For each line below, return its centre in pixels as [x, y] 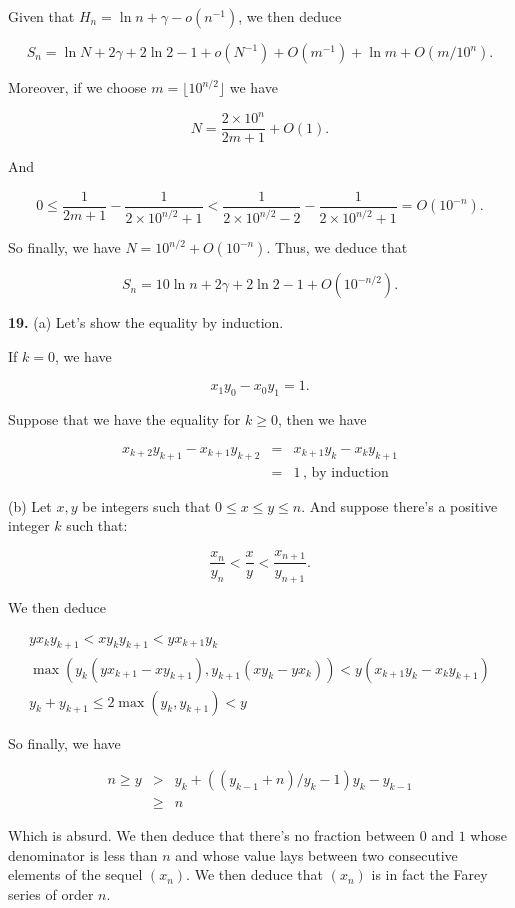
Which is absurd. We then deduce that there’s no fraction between [212, 835]
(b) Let [30, 505]
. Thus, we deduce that [337, 247]
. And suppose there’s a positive [399, 505]
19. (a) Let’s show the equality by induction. [146, 322]
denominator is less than [83, 854]
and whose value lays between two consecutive [316, 854]
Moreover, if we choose [77, 87]
